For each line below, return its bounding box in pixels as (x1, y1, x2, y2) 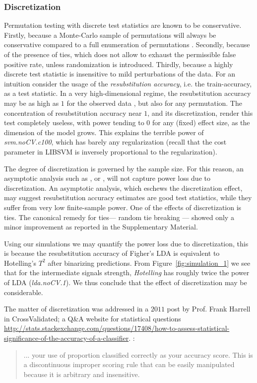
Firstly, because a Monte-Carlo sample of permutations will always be (4, 29, 216, 40)
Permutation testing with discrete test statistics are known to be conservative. (4, 20, 242, 30)
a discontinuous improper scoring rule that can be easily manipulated (23, 359, 235, 370)
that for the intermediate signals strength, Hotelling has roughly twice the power (4, 267, 250, 278)
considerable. (4, 287, 43, 297)
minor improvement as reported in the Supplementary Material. (4, 222, 198, 232)
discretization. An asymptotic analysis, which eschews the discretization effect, (4, 182, 243, 193)
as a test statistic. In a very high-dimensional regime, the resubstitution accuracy (4, 88, 251, 98)
